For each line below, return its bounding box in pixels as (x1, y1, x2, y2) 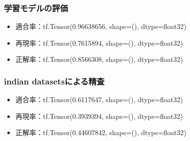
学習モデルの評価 (4, 1, 68, 14)
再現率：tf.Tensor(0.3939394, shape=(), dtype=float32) (15, 111, 183, 121)
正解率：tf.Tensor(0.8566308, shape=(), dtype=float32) (15, 54, 183, 64)
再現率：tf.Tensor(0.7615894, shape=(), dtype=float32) (15, 37, 183, 48)
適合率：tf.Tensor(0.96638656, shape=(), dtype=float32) (15, 21, 187, 31)
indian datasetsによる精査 (4, 75, 105, 87)
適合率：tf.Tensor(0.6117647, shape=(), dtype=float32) (15, 94, 183, 105)
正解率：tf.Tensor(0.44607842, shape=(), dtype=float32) (15, 127, 187, 138)
